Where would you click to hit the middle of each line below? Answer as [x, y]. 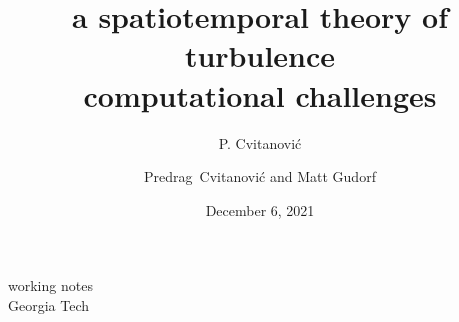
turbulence [260, 55]
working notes [50, 285]
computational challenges [260, 94]
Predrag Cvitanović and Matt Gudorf [260, 176]
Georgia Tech [49, 304]
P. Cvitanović [260, 142]
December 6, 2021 [260, 209]
